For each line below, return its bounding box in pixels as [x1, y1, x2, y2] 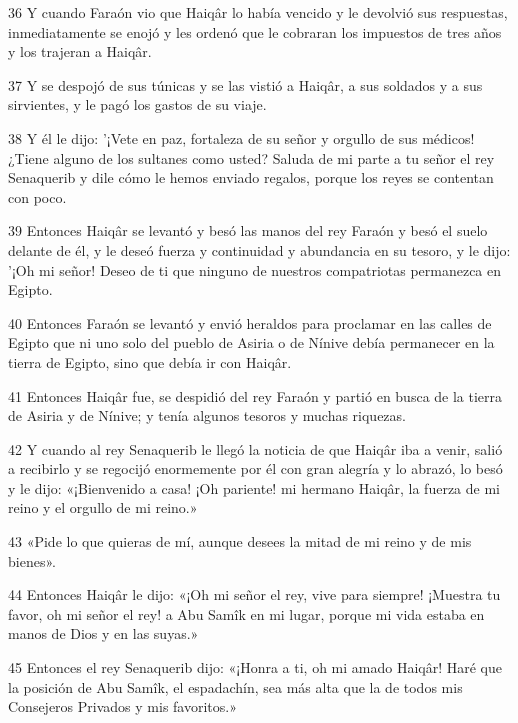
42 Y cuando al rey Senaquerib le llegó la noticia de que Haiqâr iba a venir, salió [8, 438, 503, 459]
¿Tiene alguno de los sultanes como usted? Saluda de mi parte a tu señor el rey [8, 147, 495, 168]
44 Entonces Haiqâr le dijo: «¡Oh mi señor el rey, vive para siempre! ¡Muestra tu [8, 584, 501, 605]
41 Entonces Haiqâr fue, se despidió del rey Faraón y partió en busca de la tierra [8, 385, 503, 406]
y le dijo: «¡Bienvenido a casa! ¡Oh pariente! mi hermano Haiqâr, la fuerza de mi [8, 477, 500, 498]
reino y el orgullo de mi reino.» [8, 497, 198, 518]
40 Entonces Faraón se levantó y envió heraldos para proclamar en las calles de [8, 312, 492, 333]
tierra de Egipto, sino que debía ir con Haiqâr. [8, 351, 292, 372]
